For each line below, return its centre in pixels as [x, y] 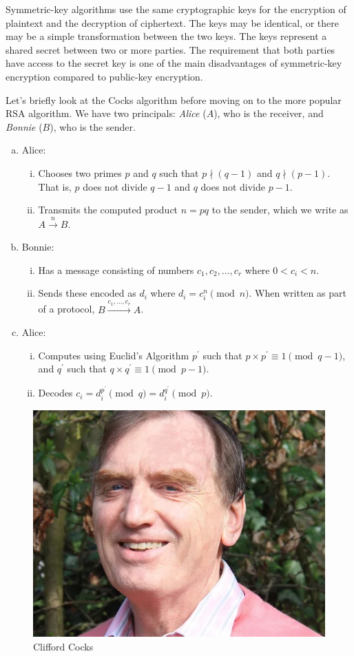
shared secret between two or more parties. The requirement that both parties [170, 49]
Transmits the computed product [108, 210]
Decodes [55, 393]
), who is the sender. [93, 126]
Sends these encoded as [87, 293]
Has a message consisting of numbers [116, 269]
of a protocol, [66, 309]
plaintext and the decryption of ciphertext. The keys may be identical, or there [173, 22]
